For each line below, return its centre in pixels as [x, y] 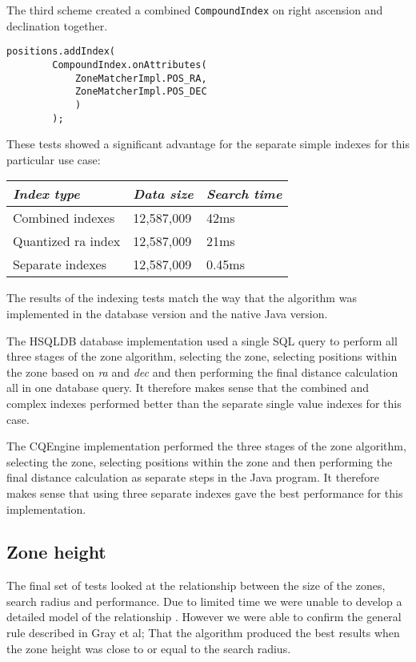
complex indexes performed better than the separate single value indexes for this [204, 403]
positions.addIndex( [61, 52]
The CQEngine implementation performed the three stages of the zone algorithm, [206, 446]
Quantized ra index [67, 241]
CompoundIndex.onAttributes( [130, 65]
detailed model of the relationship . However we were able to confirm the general [204, 617]
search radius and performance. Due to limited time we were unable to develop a [204, 601]
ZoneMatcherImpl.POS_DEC [141, 92]
